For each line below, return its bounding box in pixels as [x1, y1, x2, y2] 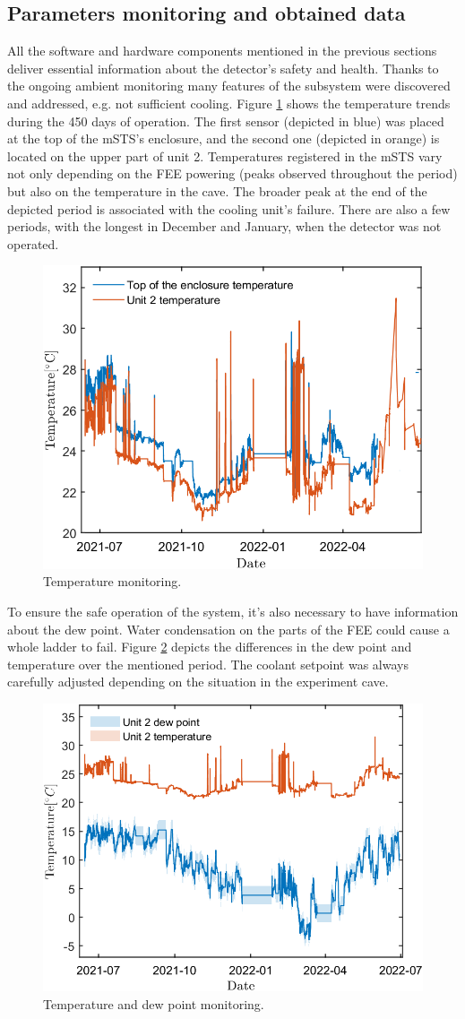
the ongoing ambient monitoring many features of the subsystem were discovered [7, 76, 451, 95]
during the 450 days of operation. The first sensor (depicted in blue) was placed [7, 111, 444, 130]
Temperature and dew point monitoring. [43, 994, 264, 1013]
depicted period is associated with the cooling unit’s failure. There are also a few [7, 199, 451, 218]
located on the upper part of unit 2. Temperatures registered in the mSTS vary [7, 146, 443, 165]
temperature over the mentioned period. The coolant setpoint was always [7, 654, 409, 673]
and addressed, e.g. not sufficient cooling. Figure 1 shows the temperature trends [7, 93, 451, 112]
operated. [7, 234, 59, 253]
